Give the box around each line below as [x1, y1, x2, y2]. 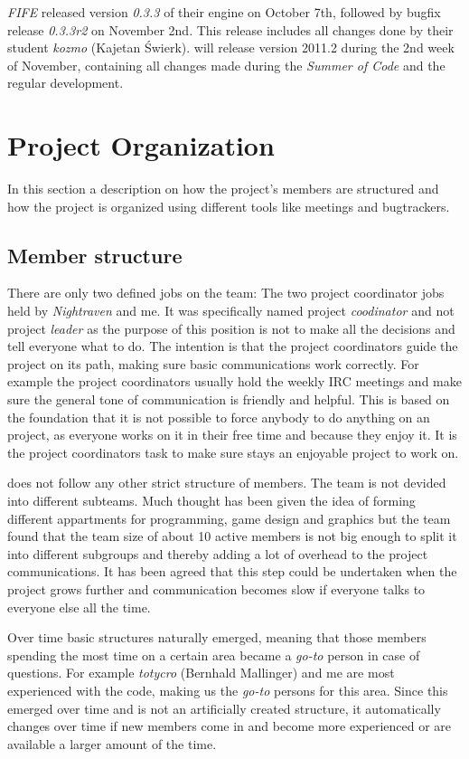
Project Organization [7, 127, 275, 164]
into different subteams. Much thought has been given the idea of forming [7, 491, 416, 510]
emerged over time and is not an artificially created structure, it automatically [7, 698, 441, 717]
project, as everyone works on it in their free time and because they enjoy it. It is [7, 425, 457, 444]
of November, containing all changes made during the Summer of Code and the [7, 55, 446, 74]
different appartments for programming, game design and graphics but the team [7, 508, 451, 527]
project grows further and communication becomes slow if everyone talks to [7, 579, 426, 598]
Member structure [7, 241, 183, 269]
